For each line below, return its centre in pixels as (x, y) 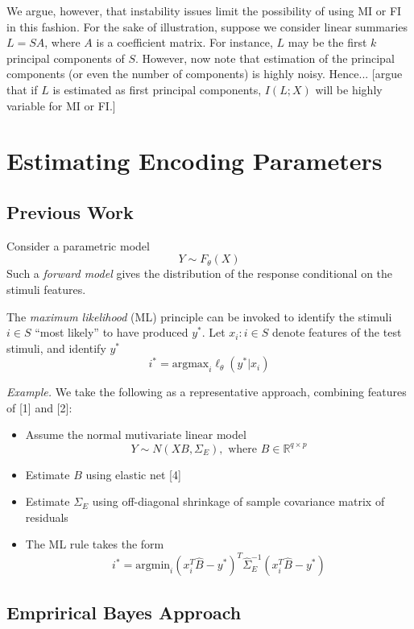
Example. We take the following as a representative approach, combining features (207, 392)
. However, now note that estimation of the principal (265, 58)
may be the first (327, 42)
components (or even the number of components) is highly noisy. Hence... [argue (205, 74)
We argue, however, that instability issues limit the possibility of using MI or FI (204, 10)
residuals (47, 517)
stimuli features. (46, 289)
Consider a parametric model (78, 245)
